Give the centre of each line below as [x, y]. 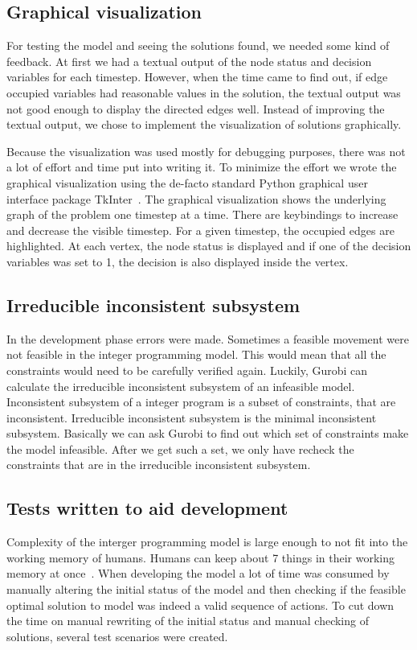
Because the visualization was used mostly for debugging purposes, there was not [206, 151]
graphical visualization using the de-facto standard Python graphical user [187, 182]
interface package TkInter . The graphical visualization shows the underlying [196, 198]
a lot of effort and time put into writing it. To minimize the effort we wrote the [202, 167]
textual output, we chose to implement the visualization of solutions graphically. [204, 124]
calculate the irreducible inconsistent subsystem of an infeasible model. [181, 386]
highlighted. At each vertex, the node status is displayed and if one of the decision [209, 246]
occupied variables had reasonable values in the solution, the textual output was [204, 92]
